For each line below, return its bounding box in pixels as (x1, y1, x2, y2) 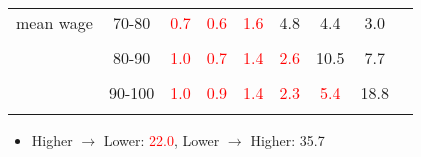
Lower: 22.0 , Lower (103, 130, 220, 150)
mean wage (16, 11, 93, 34)
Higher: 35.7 (250, 130, 325, 150)
